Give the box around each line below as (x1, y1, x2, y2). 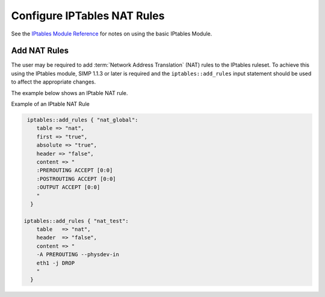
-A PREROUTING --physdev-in (36, 251, 120, 258)
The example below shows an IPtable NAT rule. (11, 89, 128, 96)
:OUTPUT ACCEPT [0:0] (36, 184, 101, 191)
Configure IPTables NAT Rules (11, 9, 165, 22)
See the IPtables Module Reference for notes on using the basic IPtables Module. (11, 30, 212, 37)
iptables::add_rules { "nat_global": (27, 117, 138, 123)
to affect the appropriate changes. (11, 78, 96, 85)
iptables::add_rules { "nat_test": (23, 217, 129, 224)
